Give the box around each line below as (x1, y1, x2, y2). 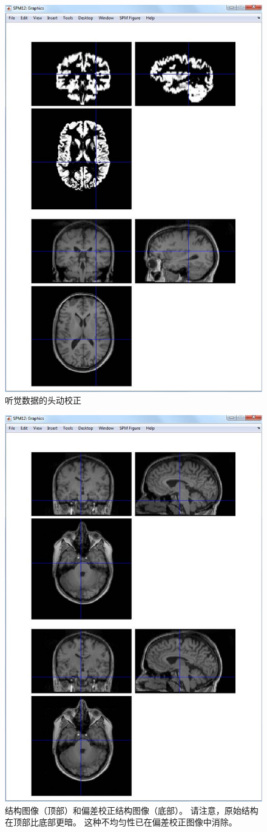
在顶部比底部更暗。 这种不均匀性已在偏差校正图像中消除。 (5, 816, 237, 828)
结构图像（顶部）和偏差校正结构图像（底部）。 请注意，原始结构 (5, 803, 259, 816)
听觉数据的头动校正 (5, 394, 81, 407)
